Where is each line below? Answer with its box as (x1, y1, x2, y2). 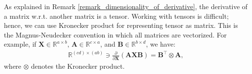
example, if (4, 39, 36, 49)
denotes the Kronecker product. (31, 61, 125, 71)
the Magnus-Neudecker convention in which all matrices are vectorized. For (4, 29, 227, 39)
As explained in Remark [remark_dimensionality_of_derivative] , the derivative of (4, 1, 248, 11)
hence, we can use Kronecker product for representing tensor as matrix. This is (4, 20, 238, 30)
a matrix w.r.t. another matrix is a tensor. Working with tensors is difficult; (4, 11, 229, 21)
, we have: (146, 39, 175, 49)
